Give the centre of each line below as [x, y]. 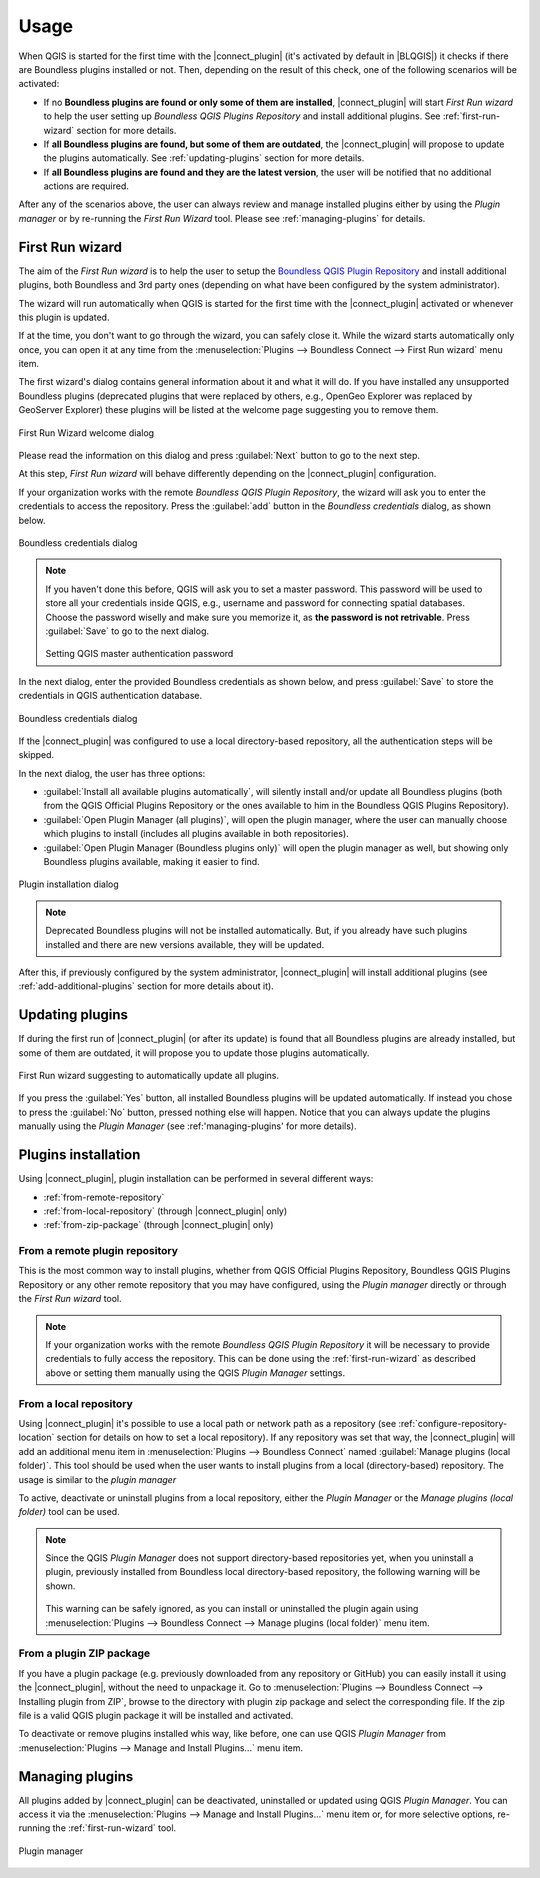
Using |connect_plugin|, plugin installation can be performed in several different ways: [196, 1179]
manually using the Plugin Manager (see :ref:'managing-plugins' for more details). [187, 1126]
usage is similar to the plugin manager [97, 1479]
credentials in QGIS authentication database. [110, 696]
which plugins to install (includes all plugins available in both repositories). [196, 834]
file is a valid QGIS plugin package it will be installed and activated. [156, 1715]
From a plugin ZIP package [84, 1653]
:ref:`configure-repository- [453, 1423]
